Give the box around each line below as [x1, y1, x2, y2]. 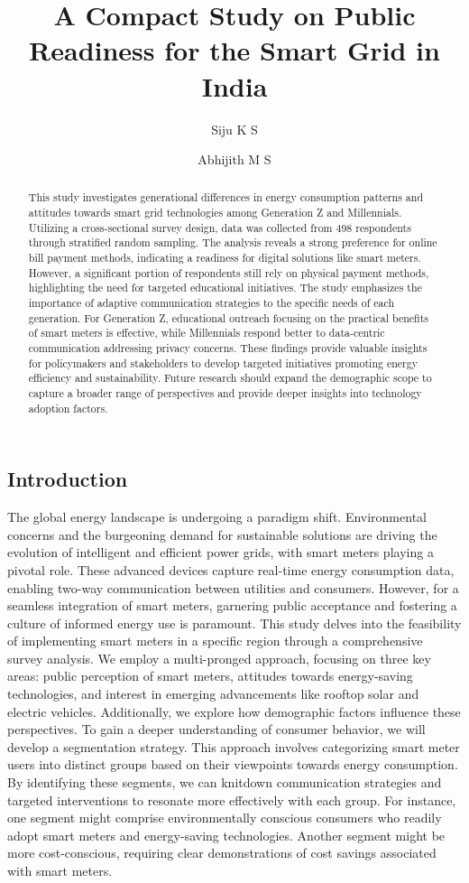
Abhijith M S [198, 150, 271, 169]
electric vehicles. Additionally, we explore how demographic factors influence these [7, 702, 461, 720]
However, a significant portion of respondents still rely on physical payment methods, [28, 265, 429, 280]
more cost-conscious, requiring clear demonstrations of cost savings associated [7, 843, 437, 862]
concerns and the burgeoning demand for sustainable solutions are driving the [7, 525, 437, 544]
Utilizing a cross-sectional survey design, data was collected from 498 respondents [28, 219, 411, 235]
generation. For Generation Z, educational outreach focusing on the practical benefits [28, 310, 428, 325]
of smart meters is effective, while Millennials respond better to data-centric [28, 325, 385, 340]
